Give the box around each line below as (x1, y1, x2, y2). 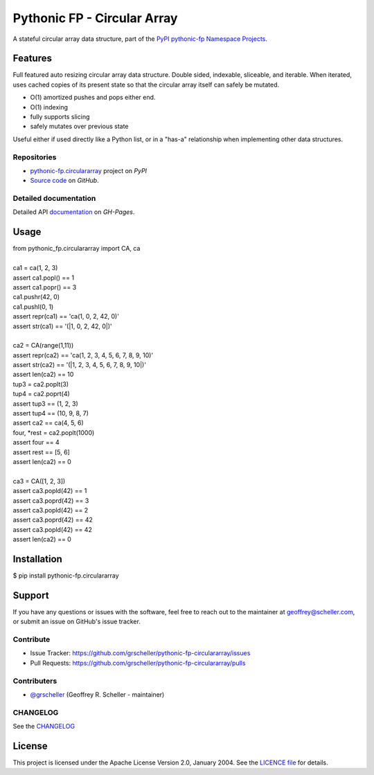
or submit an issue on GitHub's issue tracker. (12, 617, 141, 626)
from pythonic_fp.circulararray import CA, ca (12, 244, 141, 253)
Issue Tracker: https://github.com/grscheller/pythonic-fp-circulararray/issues (30, 649, 251, 657)
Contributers (12, 676, 57, 686)
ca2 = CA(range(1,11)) (12, 341, 74, 350)
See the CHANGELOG (12, 722, 75, 731)
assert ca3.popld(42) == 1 (12, 487, 87, 495)
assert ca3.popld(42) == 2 (12, 506, 89, 514)
